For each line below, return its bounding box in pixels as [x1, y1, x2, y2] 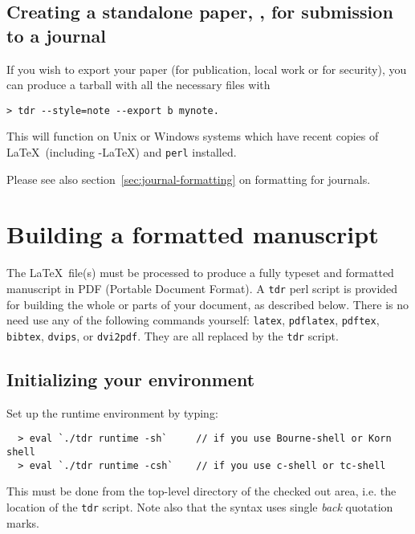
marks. [6, 514, 39, 531]
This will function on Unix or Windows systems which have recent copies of [6, 128, 379, 145]
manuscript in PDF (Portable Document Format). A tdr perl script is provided [6, 280, 398, 296]
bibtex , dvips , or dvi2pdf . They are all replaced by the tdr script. [6, 327, 339, 344]
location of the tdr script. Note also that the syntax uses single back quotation [6, 498, 393, 515]
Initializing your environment [6, 366, 255, 391]
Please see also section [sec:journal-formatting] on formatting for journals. [6, 170, 371, 187]
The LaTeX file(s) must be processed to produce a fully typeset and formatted [6, 264, 394, 281]
